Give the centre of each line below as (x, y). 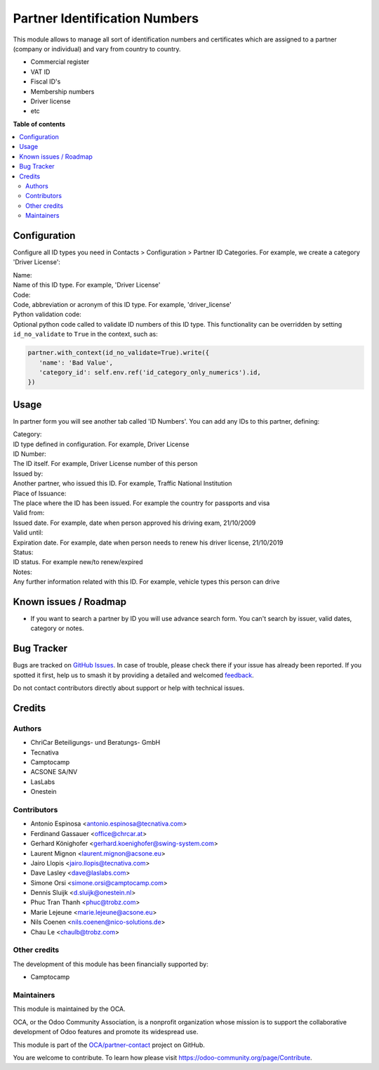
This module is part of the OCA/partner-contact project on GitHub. (109, 1045)
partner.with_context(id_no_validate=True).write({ (119, 353)
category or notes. (57, 628)
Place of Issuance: (40, 493)
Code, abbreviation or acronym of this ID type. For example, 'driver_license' (122, 305)
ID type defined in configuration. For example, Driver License (101, 444)
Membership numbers (62, 91)
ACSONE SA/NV (54, 772)
